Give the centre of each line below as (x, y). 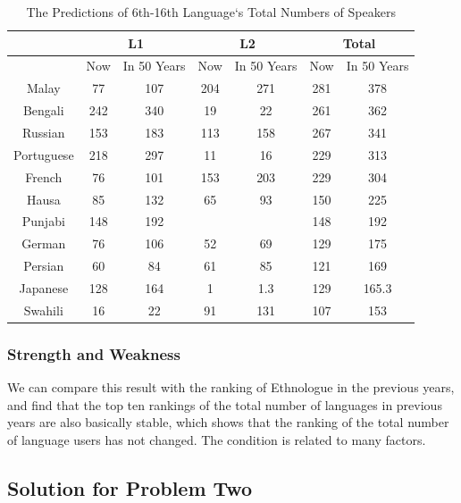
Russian (44, 132)
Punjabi (43, 221)
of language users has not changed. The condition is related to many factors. (217, 439)
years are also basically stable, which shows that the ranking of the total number (228, 422)
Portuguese (44, 154)
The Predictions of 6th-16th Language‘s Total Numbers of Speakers (211, 12)
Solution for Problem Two (130, 487)
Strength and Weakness (94, 353)
